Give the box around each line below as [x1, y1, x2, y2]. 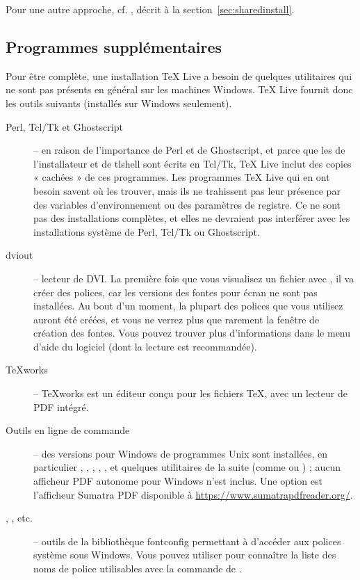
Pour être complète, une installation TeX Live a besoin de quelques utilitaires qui [6, 68, 352, 83]
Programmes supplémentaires [6, 35, 222, 57]
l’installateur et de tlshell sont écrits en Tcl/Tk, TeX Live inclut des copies [33, 156, 352, 170]
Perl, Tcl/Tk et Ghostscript [6, 119, 123, 134]
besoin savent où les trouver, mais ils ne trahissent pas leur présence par [33, 183, 341, 198]
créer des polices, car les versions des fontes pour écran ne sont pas [33, 284, 318, 299]
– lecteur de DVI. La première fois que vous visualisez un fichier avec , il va [33, 271, 354, 285]
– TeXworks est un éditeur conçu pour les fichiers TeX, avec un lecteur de [33, 386, 347, 401]
